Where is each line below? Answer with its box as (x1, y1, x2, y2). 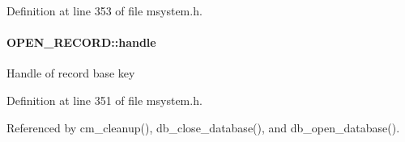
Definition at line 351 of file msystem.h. (6, 91, 202, 108)
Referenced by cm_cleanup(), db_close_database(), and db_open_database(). (6, 119, 400, 136)
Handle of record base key (6, 65, 135, 81)
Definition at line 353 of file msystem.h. (6, 2, 202, 19)
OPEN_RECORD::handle (6, 34, 156, 51)
